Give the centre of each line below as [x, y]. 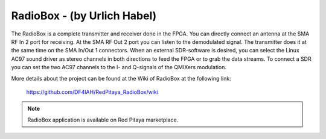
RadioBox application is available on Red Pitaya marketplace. [103, 120]
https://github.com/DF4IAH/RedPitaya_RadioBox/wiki [92, 92]
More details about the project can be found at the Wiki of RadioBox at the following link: [121, 78]
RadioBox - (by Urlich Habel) [84, 16]
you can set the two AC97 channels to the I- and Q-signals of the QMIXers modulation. [119, 67]
